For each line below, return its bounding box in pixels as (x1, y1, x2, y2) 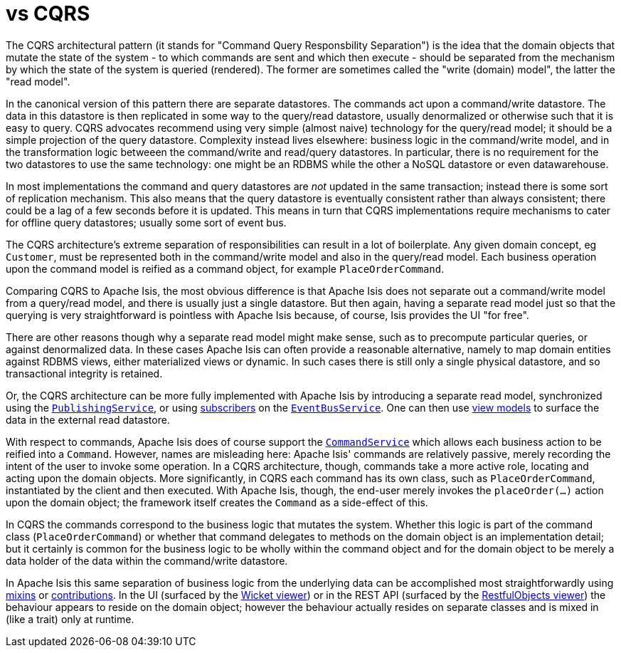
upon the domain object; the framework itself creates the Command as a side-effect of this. (6, 496, 428, 508)
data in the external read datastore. (6, 413, 170, 426)
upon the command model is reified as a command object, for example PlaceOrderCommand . (6, 262, 445, 275)
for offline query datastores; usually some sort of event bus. (6, 216, 287, 229)
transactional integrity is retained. (6, 367, 163, 380)
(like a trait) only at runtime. (6, 612, 134, 625)
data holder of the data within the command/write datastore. (6, 554, 288, 567)
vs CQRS (6, 1, 90, 26)
